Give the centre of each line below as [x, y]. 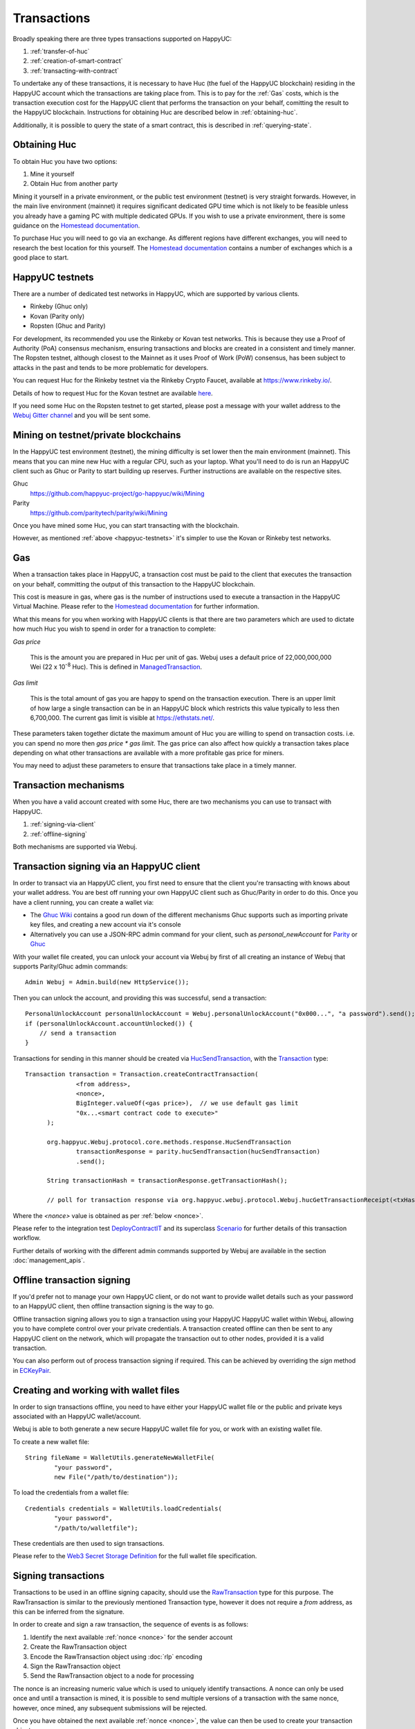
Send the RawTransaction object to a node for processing [112, 1676]
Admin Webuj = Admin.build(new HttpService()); [107, 982]
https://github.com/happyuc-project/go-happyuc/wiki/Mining [117, 493]
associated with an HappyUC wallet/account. [77, 1416]
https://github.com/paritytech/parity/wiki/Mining [99, 512]
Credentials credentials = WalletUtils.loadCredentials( [124, 1508]
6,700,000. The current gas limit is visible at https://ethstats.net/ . [122, 718]
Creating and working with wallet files [96, 1390]
